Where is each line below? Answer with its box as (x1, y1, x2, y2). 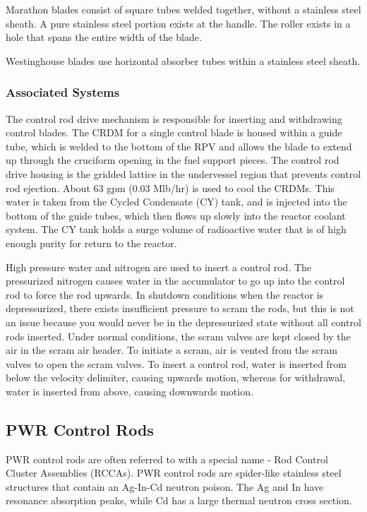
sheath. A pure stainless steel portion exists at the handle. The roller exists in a (6, 16, 351, 30)
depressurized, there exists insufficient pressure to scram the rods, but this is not (6, 301, 354, 316)
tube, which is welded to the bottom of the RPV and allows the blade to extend (6, 138, 352, 153)
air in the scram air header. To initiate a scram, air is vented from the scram (6, 343, 337, 357)
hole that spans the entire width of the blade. (6, 30, 202, 44)
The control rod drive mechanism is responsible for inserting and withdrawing (6, 111, 342, 126)
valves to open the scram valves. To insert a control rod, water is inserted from (6, 356, 347, 371)
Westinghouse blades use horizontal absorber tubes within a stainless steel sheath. (6, 53, 361, 68)
